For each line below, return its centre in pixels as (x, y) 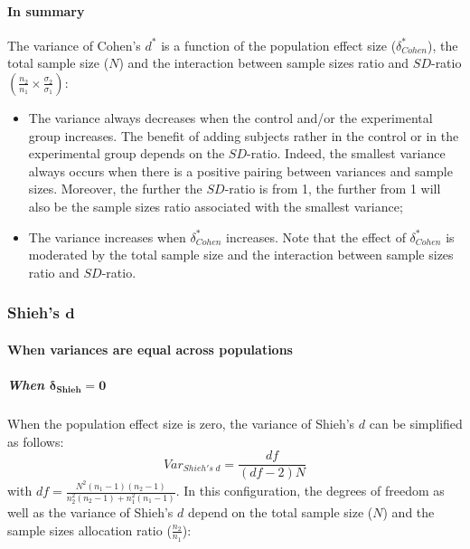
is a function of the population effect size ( (279, 45)
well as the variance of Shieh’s (90, 511)
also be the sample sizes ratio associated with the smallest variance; (216, 206)
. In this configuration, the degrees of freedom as (310, 491)
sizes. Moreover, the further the (115, 189)
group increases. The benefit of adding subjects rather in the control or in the (244, 135)
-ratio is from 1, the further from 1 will (333, 189)
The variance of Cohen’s (74, 45)
